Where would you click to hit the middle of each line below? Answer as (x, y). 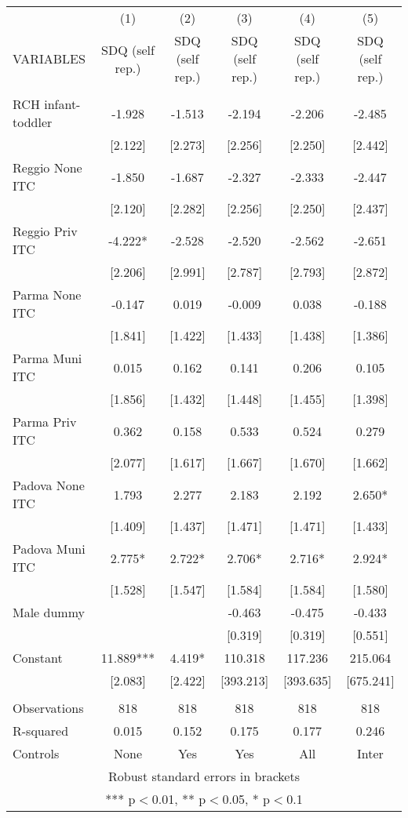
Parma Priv (45, 422)
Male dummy (49, 612)
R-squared (41, 731)
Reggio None (47, 167)
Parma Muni (47, 358)
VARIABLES (49, 58)
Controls (36, 753)
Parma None (47, 294)
